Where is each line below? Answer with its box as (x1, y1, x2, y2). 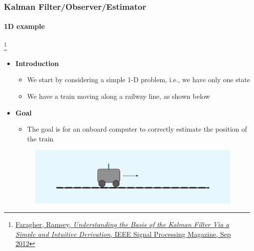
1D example (4, 21, 45, 31)
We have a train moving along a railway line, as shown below (27, 91, 210, 101)
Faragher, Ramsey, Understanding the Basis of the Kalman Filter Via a (15, 219, 230, 229)
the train (27, 133, 54, 143)
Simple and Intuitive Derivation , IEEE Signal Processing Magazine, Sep (15, 228, 231, 239)
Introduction (15, 58, 59, 68)
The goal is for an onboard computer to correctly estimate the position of (27, 124, 247, 134)
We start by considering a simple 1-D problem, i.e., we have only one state (27, 74, 250, 85)
